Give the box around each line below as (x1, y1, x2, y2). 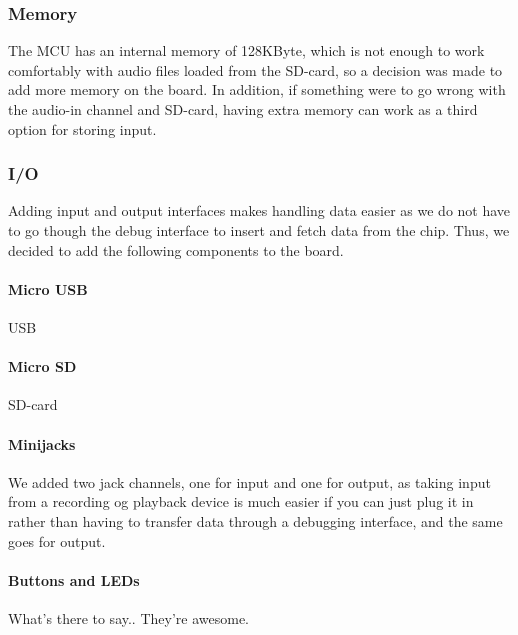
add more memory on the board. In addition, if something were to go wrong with (8, 79, 506, 100)
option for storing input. (8, 118, 157, 139)
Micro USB (8, 278, 88, 299)
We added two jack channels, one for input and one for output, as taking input (8, 471, 491, 492)
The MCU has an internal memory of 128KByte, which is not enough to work (8, 40, 485, 61)
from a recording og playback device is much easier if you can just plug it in (8, 491, 474, 512)
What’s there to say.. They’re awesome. (8, 607, 249, 628)
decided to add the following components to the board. (8, 239, 344, 260)
